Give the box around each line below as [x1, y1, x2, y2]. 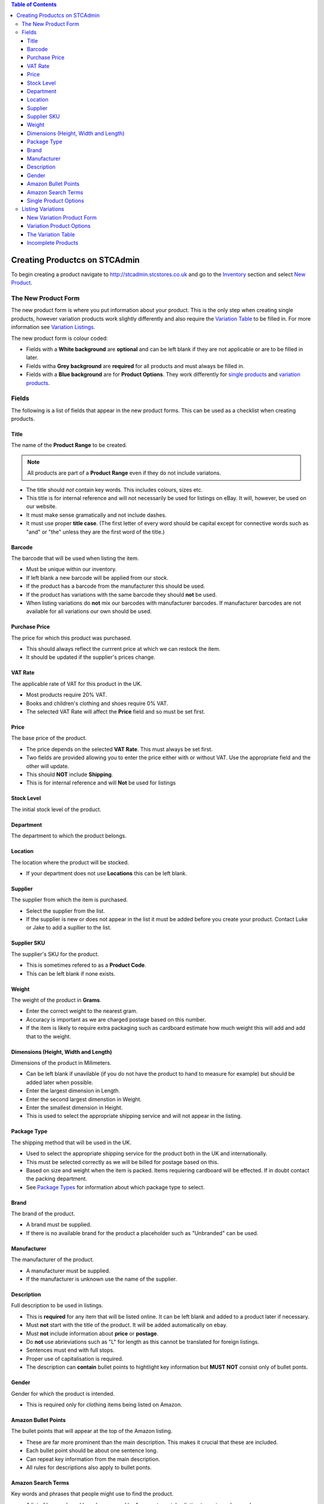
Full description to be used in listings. [11, 1302, 103, 1309]
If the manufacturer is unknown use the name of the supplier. [26, 1275, 177, 1283]
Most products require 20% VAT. [26, 691, 107, 698]
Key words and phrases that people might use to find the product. [11, 1490, 174, 1497]
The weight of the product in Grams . [11, 996, 101, 1004]
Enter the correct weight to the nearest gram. [26, 1008, 138, 1015]
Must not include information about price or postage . [26, 1330, 159, 1337]
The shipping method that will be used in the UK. [11, 1139, 132, 1146]
